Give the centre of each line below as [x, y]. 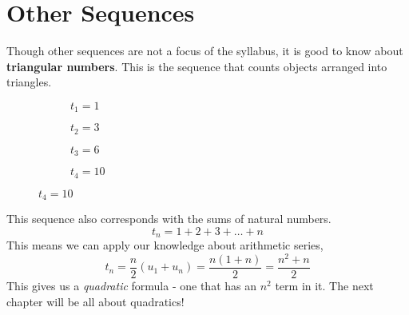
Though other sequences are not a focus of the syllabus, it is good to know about [205, 51]
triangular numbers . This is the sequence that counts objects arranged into [197, 66]
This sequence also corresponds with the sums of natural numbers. [169, 219]
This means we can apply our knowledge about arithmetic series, [165, 245]
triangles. [29, 82]
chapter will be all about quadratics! [95, 301]
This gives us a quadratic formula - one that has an [131, 285]
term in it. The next [324, 285]
